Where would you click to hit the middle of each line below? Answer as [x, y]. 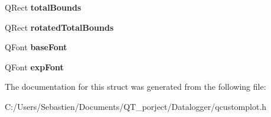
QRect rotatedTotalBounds [59, 27]
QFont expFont [34, 66]
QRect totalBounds [43, 7]
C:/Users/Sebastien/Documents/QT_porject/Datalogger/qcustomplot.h [136, 106]
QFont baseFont [36, 47]
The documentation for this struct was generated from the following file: [135, 87]
